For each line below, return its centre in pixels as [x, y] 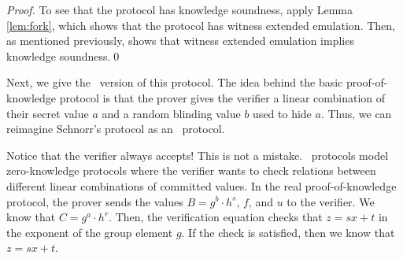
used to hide [282, 113]
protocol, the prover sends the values [95, 201]
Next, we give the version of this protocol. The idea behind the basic [175, 82]
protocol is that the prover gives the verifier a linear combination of [222, 97]
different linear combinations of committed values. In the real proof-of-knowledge [201, 185]
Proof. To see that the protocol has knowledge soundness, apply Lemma [179, 9]
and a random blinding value [171, 113]
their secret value [48, 113]
